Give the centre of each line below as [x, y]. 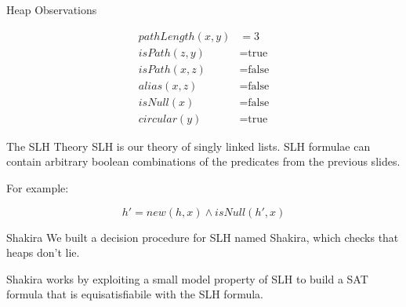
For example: [38, 187]
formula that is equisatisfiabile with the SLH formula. [135, 294]
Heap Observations [52, 9]
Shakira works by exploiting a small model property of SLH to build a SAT [187, 278]
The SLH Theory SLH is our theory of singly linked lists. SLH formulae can [188, 146]
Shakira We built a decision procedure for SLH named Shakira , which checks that [203, 237]
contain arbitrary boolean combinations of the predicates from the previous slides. [203, 161]
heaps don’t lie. [43, 252]
